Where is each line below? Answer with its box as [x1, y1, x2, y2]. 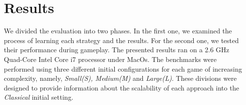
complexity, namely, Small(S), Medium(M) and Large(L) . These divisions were [4, 73, 237, 83]
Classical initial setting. [4, 92, 74, 102]
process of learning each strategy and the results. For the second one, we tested [4, 35, 239, 45]
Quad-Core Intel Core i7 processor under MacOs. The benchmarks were [4, 54, 217, 64]
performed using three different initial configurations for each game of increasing [4, 63, 242, 74]
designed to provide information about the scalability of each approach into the [4, 82, 239, 92]
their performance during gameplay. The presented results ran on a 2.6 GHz [4, 45, 230, 55]
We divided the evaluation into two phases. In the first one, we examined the [4, 26, 232, 36]
